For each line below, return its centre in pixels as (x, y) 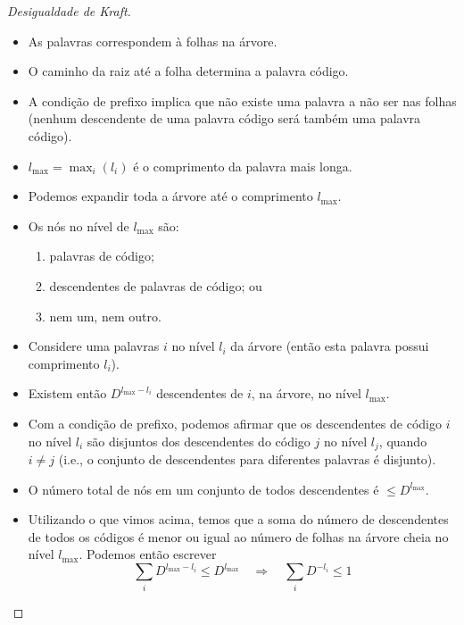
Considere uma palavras (94, 346)
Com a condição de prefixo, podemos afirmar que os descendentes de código (235, 423)
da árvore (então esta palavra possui (330, 346)
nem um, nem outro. (105, 316)
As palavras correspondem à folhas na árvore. (153, 41)
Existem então (67, 393)
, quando (403, 441)
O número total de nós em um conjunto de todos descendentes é (203, 489)
